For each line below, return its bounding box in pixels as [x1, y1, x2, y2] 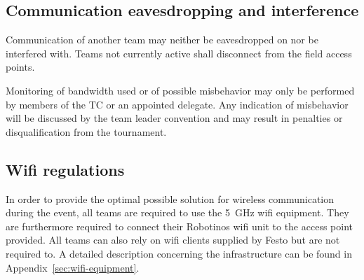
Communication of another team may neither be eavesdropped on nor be [6, 32, 318, 47]
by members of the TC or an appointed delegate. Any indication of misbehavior [6, 97, 349, 111]
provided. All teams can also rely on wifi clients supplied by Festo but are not [6, 232, 340, 247]
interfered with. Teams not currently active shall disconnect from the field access [6, 45, 352, 60]
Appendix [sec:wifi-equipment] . [6, 260, 140, 274]
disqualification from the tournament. [6, 124, 167, 139]
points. [6, 59, 35, 74]
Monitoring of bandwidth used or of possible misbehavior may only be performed [6, 83, 355, 97]
